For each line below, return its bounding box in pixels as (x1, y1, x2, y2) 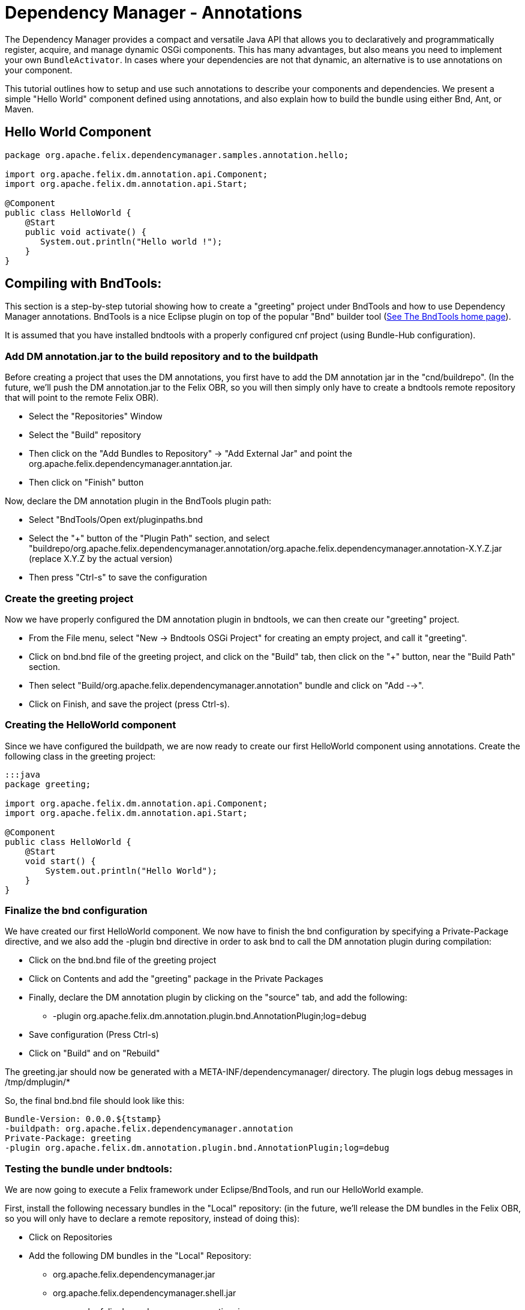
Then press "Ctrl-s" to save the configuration (29, 572, 208, 583)
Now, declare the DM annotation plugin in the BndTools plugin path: (5, 496, 272, 507)
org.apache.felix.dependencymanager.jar (53, 1269, 215, 1280)
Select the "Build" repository (29, 430, 142, 440)
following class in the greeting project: (5, 751, 156, 761)
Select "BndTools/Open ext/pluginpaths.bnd (29, 514, 203, 525)
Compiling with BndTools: (5, 276, 162, 291)
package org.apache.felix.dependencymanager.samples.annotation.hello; (5, 150, 349, 160)
